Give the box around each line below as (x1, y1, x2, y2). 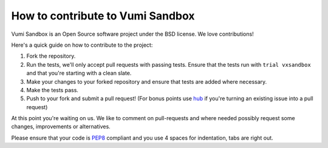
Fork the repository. (26, 52, 76, 60)
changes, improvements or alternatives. (11, 123, 111, 130)
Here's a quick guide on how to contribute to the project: (11, 41, 153, 49)
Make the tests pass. (26, 86, 79, 93)
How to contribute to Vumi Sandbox (11, 9, 195, 22)
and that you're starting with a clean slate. (26, 70, 132, 77)
